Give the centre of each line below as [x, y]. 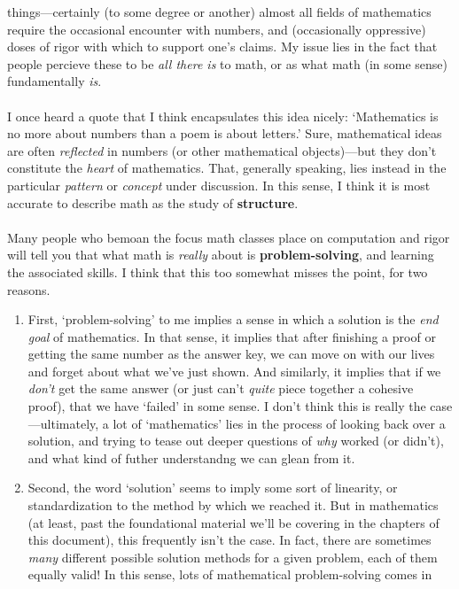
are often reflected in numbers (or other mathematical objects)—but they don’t [222, 150]
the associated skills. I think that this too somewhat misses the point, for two [218, 271]
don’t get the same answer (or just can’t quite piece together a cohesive [221, 388]
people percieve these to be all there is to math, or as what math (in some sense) [227, 63]
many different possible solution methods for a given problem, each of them [233, 557]
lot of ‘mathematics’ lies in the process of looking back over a [279, 423]
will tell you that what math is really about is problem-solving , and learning [221, 255]
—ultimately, [63, 423]
